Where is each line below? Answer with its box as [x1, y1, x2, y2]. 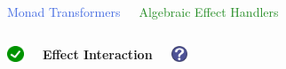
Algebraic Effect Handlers [139, 3, 279, 20]
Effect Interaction [42, 44, 153, 63]
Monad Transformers [7, 3, 121, 20]
